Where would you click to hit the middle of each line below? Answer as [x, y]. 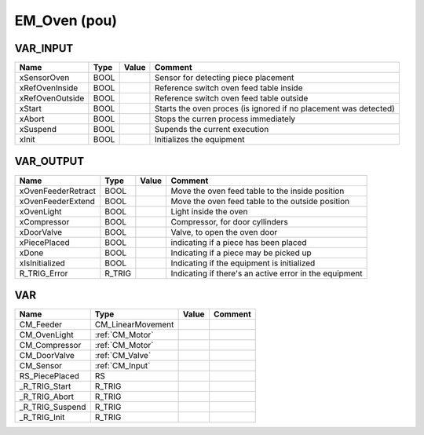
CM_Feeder [41, 324]
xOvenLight [40, 211]
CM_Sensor [41, 366]
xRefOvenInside [49, 88]
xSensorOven [44, 78]
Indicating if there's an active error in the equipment [267, 273]
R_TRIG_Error [44, 273]
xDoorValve [41, 232]
